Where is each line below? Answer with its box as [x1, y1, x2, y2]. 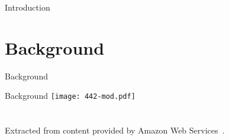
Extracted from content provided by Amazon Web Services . [5, 124, 225, 136]
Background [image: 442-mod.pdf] [5, 89, 136, 102]
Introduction [5, 1, 50, 13]
